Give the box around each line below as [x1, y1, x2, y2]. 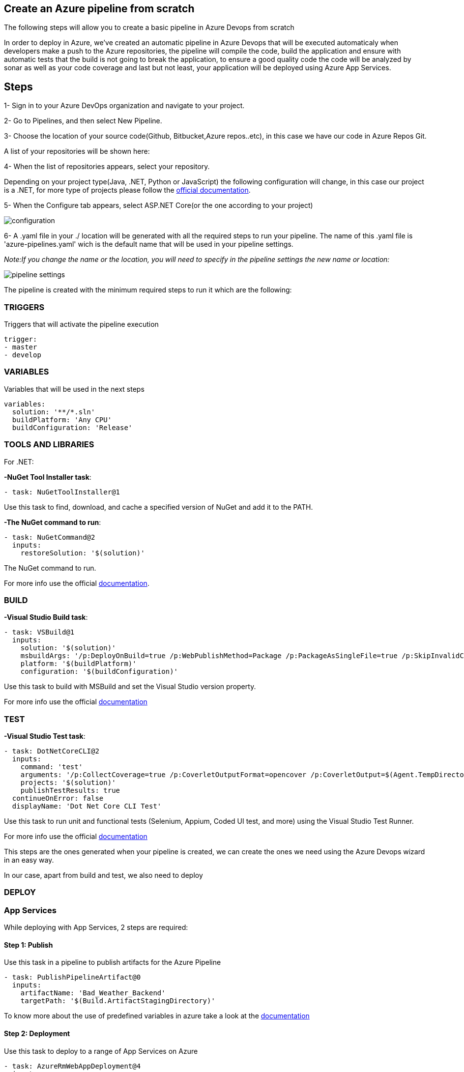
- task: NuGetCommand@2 [4, 533, 95, 541]
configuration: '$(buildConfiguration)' [20, 667, 178, 676]
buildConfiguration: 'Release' [12, 423, 133, 432]
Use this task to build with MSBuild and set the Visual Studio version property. [4, 682, 256, 691]
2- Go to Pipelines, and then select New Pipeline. [4, 116, 162, 125]
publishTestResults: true [20, 786, 120, 795]
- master [4, 343, 37, 351]
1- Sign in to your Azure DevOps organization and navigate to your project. [4, 101, 245, 110]
